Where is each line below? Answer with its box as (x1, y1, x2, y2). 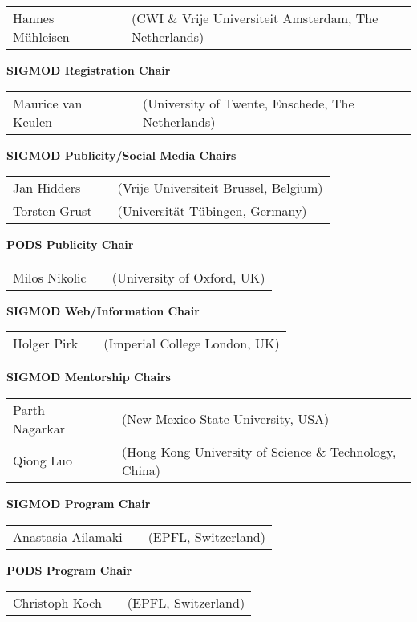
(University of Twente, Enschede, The (143, 93, 354, 112)
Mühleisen (13, 27, 70, 46)
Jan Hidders (13, 178, 81, 197)
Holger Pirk (13, 334, 79, 353)
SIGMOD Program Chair (6, 494, 151, 511)
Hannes (13, 9, 55, 27)
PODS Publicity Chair (6, 236, 134, 253)
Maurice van (13, 93, 83, 112)
